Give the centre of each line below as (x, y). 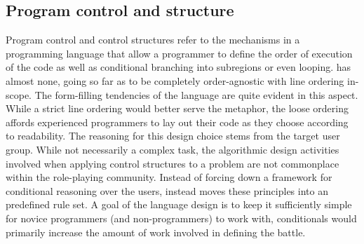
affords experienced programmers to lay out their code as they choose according (177, 122)
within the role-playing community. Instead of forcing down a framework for (169, 177)
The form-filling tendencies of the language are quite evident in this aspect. (196, 94)
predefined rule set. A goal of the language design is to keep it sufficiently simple (179, 204)
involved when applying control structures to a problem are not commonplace (173, 163)
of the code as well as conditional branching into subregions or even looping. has (178, 67)
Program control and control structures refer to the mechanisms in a (153, 40)
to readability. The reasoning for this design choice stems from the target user (173, 136)
